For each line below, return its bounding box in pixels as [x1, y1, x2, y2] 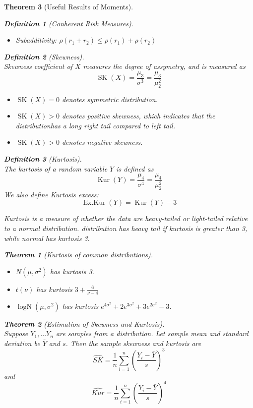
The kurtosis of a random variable [4, 163, 108, 174]
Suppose [4, 328, 28, 339]
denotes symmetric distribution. [62, 94, 158, 104]
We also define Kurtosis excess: [4, 189, 99, 199]
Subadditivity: [15, 35, 57, 45]
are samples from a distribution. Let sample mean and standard [56, 328, 249, 339]
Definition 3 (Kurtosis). [4, 153, 82, 164]
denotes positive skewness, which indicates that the [62, 111, 215, 121]
